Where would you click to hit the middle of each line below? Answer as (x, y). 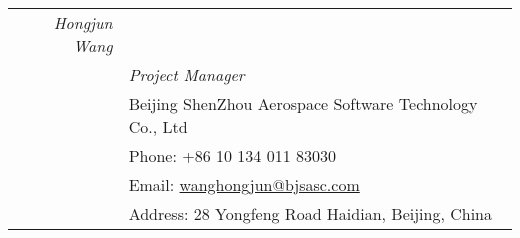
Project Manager (186, 74)
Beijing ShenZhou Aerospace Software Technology (303, 103)
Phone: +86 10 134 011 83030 (232, 155)
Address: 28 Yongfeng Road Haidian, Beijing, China (310, 213)
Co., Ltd (158, 126)
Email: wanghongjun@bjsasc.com (244, 184)
